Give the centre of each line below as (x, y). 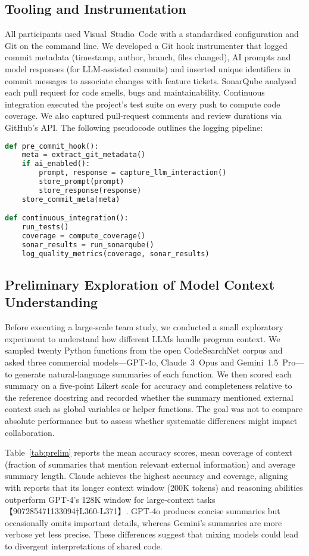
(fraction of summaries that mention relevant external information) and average (150, 464)
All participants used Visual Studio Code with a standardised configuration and (152, 34)
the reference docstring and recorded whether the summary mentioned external (149, 397)
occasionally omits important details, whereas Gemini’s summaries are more (143, 522)
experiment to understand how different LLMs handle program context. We (143, 338)
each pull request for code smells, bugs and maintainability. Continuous (135, 92)
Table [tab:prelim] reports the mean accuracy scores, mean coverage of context (149, 452)
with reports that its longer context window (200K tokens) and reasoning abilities (154, 488)
